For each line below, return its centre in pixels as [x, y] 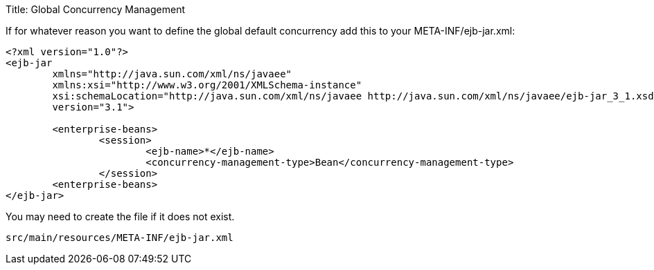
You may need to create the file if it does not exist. [120, 216]
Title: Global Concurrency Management [95, 9]
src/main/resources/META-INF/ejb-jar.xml [120, 238]
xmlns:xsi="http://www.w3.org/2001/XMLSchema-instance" [207, 85]
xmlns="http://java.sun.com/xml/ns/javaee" [172, 74]
